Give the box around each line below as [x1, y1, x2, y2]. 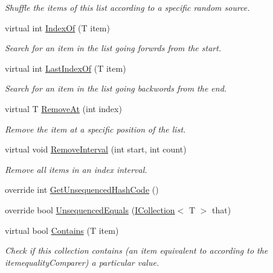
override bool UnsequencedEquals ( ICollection [5, 203, 175, 216]
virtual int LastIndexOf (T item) [5, 61, 126, 74]
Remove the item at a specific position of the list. [5, 122, 186, 135]
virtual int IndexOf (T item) [5, 21, 110, 34]
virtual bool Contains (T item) [5, 224, 119, 236]
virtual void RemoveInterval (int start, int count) [5, 143, 187, 155]
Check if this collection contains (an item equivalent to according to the [5, 244, 268, 257]
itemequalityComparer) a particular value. [5, 256, 159, 268]
